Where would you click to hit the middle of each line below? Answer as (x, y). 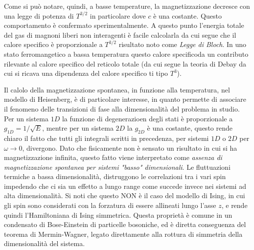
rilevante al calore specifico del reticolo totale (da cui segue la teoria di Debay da (125, 63)
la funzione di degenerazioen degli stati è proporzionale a (147, 118)
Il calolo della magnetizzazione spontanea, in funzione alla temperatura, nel (117, 89)
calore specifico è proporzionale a (53, 44)
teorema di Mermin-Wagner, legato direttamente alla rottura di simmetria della (123, 234)
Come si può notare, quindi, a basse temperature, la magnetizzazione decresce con (127, 6)
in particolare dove (118, 15)
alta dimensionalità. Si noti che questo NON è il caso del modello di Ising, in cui (125, 195)
